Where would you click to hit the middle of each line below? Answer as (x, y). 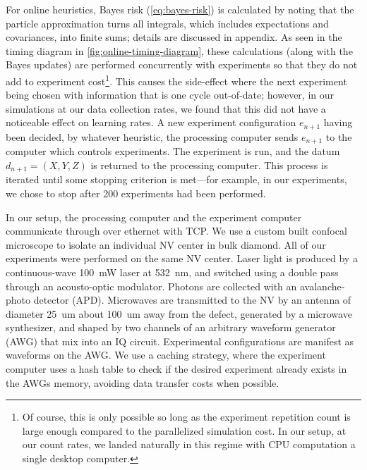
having (338, 122)
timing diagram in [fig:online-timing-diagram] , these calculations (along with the (179, 50)
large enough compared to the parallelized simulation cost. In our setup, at (184, 430)
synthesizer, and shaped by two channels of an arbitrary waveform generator (171, 327)
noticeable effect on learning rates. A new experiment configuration (151, 122)
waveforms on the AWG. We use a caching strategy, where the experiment (166, 355)
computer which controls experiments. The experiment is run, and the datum (173, 151)
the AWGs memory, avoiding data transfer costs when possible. (143, 382)
